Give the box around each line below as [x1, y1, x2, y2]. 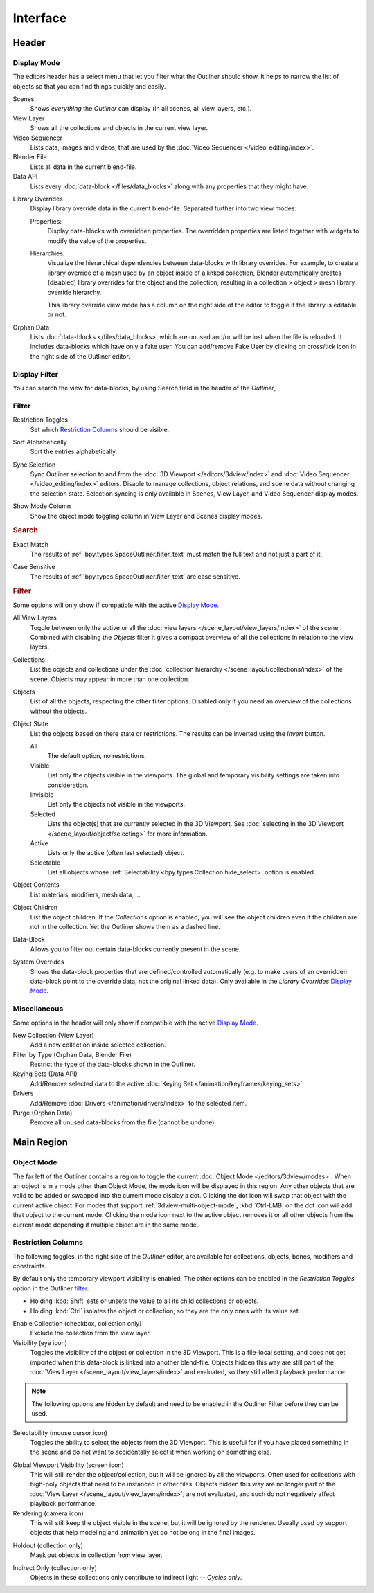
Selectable [30, 858, 61, 867]
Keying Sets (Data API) [12, 1070, 78, 1078]
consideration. [47, 781, 89, 789]
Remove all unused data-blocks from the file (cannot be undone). [30, 1118, 217, 1126]
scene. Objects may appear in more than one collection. [30, 675, 190, 683]
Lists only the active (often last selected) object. [47, 849, 185, 857]
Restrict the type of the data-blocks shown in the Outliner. [30, 1060, 196, 1069]
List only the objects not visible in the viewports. [47, 800, 186, 809]
